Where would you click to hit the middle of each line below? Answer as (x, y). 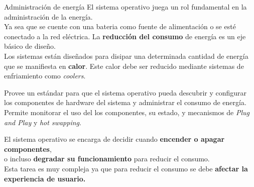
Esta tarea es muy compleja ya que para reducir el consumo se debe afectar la (126, 168)
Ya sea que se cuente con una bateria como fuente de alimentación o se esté (120, 26)
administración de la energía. (48, 16)
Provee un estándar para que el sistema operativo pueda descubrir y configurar (125, 92)
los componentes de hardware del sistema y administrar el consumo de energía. (125, 102)
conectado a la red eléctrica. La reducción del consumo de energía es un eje (125, 36)
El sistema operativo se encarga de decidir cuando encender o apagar (114, 139)
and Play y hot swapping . (43, 122)
